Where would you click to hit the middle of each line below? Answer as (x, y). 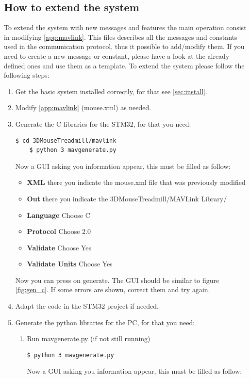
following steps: (27, 75)
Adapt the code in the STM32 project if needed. (87, 306)
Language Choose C (58, 215)
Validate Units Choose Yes (70, 264)
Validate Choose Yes (59, 247)
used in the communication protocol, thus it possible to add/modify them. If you (124, 46)
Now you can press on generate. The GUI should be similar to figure (117, 280)
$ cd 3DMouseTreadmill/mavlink (66, 140)
